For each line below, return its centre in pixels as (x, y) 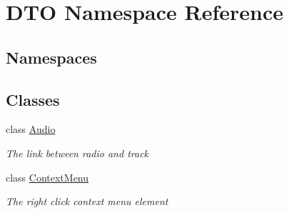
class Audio (31, 129)
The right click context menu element (87, 201)
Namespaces (51, 57)
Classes (33, 99)
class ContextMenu (47, 177)
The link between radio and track (77, 153)
